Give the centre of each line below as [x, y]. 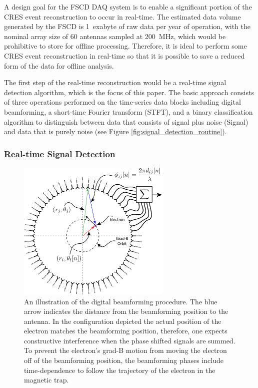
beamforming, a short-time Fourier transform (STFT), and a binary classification [128, 111]
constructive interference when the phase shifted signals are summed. [130, 340]
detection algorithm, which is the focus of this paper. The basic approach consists [129, 92]
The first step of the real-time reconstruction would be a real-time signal [115, 82]
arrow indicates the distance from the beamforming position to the [126, 311]
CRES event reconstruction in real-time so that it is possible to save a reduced [124, 55]
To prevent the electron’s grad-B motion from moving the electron [125, 350]
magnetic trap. [46, 380]
